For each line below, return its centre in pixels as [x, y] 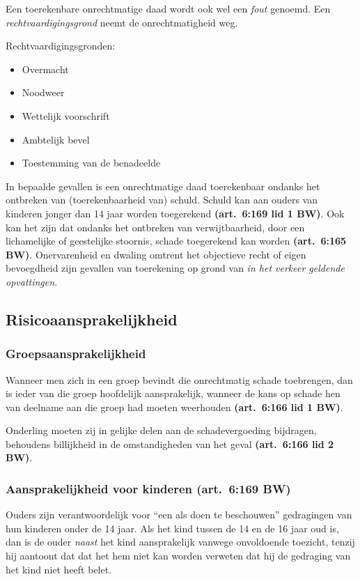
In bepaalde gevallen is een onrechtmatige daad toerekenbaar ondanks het [163, 186]
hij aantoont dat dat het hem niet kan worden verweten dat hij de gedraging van [178, 556]
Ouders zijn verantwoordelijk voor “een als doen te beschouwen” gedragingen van [179, 515]
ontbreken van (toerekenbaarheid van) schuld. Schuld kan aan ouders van [162, 200]
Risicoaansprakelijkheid [92, 319]
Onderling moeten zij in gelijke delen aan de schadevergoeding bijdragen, [161, 430]
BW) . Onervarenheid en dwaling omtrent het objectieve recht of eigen [156, 254]
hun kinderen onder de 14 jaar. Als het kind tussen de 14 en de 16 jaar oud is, [172, 528]
